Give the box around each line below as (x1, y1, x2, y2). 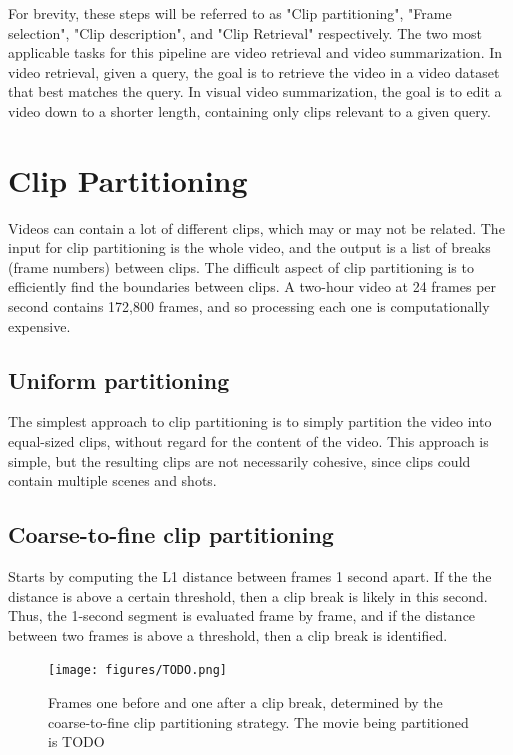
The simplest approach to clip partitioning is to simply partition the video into (8, 411, 492, 432)
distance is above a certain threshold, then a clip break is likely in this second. (8, 585, 488, 606)
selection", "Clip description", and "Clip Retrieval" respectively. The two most (8, 22, 482, 43)
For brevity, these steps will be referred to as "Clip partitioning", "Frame (8, 3, 452, 23)
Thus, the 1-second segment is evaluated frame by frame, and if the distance (8, 605, 476, 626)
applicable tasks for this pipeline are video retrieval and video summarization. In (8, 42, 503, 63)
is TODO (48, 731, 105, 752)
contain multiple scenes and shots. (8, 470, 217, 491)
